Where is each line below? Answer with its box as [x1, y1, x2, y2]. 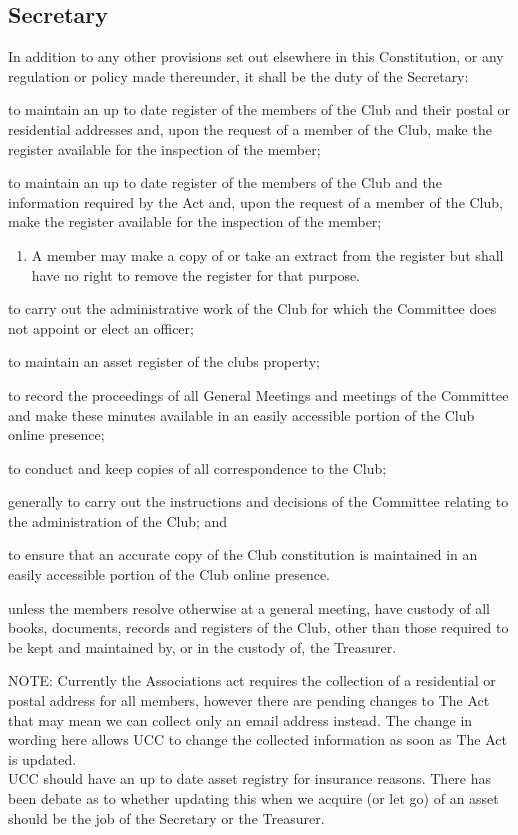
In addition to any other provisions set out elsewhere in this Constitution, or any [8, 46, 504, 67]
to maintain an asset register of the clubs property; [8, 351, 320, 372]
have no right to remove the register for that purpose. [31, 264, 361, 285]
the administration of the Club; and [8, 510, 228, 531]
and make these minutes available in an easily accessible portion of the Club [8, 404, 475, 425]
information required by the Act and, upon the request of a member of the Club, [8, 191, 503, 212]
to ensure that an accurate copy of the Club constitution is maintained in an [8, 544, 478, 565]
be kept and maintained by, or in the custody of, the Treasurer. [8, 636, 397, 657]
